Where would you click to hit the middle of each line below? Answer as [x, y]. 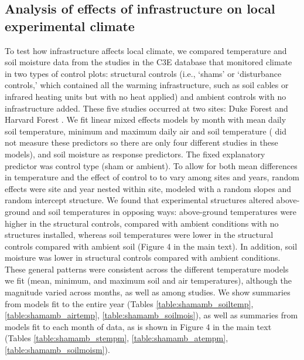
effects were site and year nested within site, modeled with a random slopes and [148, 188]
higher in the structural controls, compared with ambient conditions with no [142, 223]
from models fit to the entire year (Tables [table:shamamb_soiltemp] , [129, 303]
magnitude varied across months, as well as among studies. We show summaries [148, 292]
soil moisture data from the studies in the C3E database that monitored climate [148, 62]
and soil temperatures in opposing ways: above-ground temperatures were [165, 211]
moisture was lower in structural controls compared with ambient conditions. [143, 258]
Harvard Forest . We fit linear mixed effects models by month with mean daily [146, 120]
